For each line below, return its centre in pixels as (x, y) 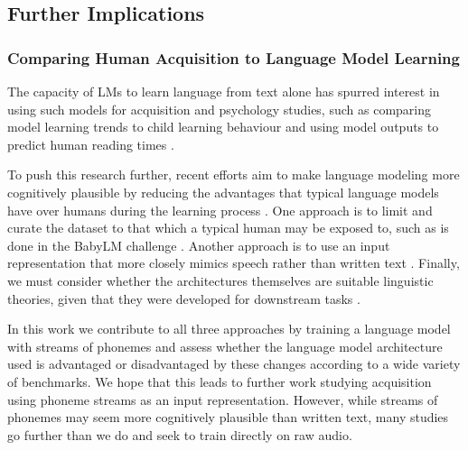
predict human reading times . (91, 144)
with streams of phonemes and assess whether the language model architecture (225, 346)
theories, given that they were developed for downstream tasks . (184, 298)
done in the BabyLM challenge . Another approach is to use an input (199, 245)
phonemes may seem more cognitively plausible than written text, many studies (228, 417)
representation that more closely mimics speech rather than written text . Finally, (234, 263)
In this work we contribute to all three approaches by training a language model (229, 329)
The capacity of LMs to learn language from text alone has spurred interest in (224, 91)
